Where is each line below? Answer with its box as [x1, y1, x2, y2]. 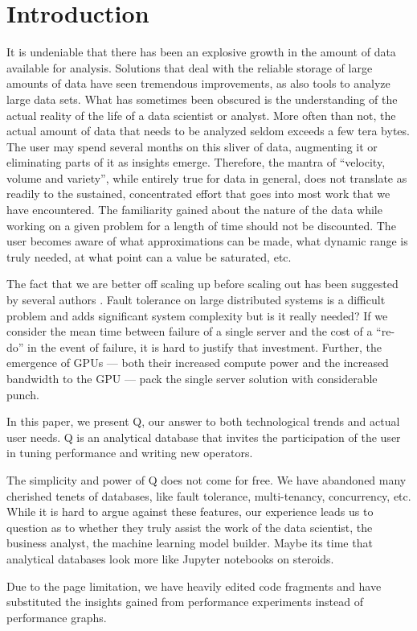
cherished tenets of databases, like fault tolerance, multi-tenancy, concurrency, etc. [6, 487, 411, 504]
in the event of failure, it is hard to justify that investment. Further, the [27, 338, 382, 355]
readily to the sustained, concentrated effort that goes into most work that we [6, 185, 390, 202]
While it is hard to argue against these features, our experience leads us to [6, 503, 374, 520]
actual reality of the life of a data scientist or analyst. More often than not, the [6, 106, 396, 123]
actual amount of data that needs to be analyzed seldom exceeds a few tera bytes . [6, 122, 410, 139]
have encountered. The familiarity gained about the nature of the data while [6, 201, 382, 218]
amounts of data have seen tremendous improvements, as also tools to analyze [6, 75, 390, 92]
